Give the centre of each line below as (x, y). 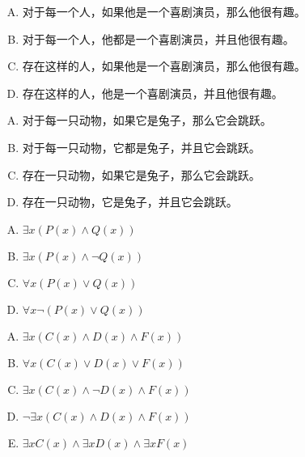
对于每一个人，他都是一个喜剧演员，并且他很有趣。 (158, 38)
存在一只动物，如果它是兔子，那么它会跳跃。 (141, 174)
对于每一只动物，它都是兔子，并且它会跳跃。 (141, 147)
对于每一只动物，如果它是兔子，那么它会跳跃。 (147, 120)
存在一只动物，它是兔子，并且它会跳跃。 (130, 202)
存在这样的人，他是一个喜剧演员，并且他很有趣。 (152, 93)
